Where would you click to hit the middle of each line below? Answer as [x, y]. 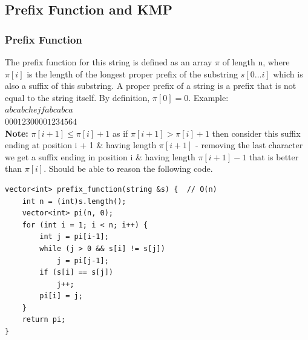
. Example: [208, 97]
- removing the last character [249, 145]
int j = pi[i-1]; [74, 237]
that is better [274, 156]
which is [288, 74]
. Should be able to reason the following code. [128, 168]
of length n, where [256, 62]
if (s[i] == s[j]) [76, 273]
